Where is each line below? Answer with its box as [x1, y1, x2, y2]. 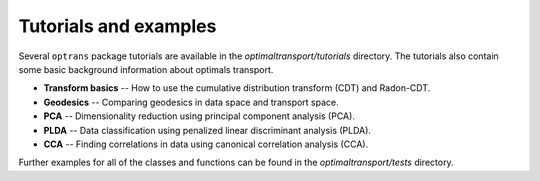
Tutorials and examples [18, 15, 217, 37]
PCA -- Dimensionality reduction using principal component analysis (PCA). [43, 110, 355, 122]
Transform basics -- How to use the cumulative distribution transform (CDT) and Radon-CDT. [43, 82, 431, 94]
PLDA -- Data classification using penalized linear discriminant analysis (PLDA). [43, 124, 372, 136]
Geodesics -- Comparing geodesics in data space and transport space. [43, 96, 339, 108]
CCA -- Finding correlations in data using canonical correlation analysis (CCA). [43, 138, 369, 150]
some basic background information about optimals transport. [18, 63, 274, 75]
